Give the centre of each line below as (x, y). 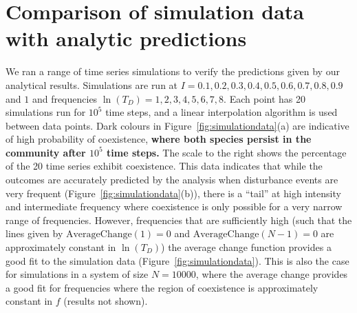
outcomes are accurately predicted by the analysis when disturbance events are (172, 180)
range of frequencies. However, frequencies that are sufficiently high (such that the (179, 220)
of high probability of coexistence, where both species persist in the (159, 139)
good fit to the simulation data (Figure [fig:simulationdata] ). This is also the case (177, 260)
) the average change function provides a (246, 247)
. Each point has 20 (264, 98)
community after (46, 152)
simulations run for (46, 112)
